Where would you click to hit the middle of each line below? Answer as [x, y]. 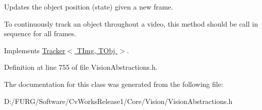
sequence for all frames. [40, 33]
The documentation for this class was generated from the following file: [114, 84]
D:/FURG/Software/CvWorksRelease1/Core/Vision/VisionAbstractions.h [118, 101]
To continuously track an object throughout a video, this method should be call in [131, 23]
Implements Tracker [35, 50]
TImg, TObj [96, 50]
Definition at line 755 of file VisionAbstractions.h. [81, 67]
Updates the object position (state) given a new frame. [89, 7]
